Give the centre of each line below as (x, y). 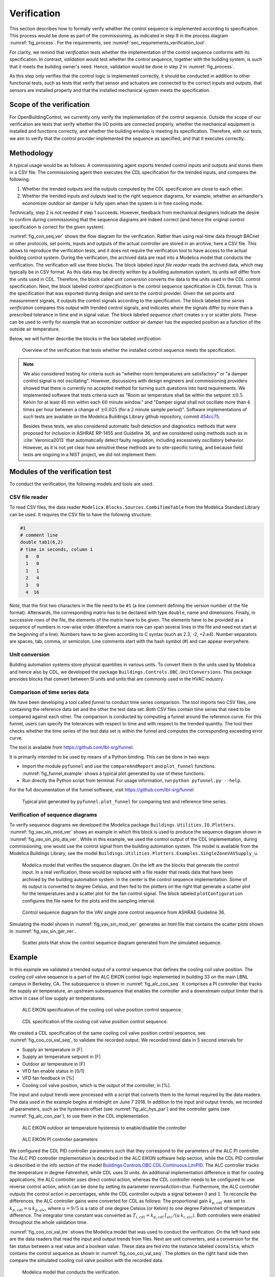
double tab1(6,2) (42, 542)
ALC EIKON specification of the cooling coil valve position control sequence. (102, 1010)
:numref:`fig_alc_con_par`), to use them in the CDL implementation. (80, 1116)
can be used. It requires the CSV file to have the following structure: (81, 514)
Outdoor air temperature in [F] (54, 1064)
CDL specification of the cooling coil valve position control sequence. (95, 1021)
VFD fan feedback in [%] (48, 1078)
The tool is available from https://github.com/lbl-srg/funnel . (72, 747)
